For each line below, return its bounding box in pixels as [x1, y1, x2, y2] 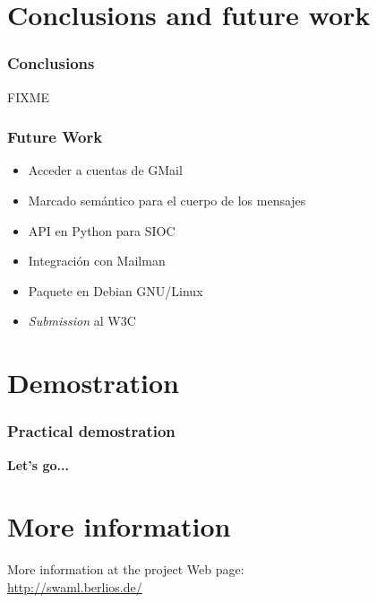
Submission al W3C [28, 311, 136, 330]
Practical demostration [7, 420, 176, 442]
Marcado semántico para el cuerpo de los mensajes [28, 191, 306, 209]
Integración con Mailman [28, 251, 166, 270]
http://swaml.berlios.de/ [7, 577, 142, 596]
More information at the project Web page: [7, 560, 244, 579]
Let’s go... [7, 455, 70, 474]
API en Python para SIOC [28, 221, 176, 240]
